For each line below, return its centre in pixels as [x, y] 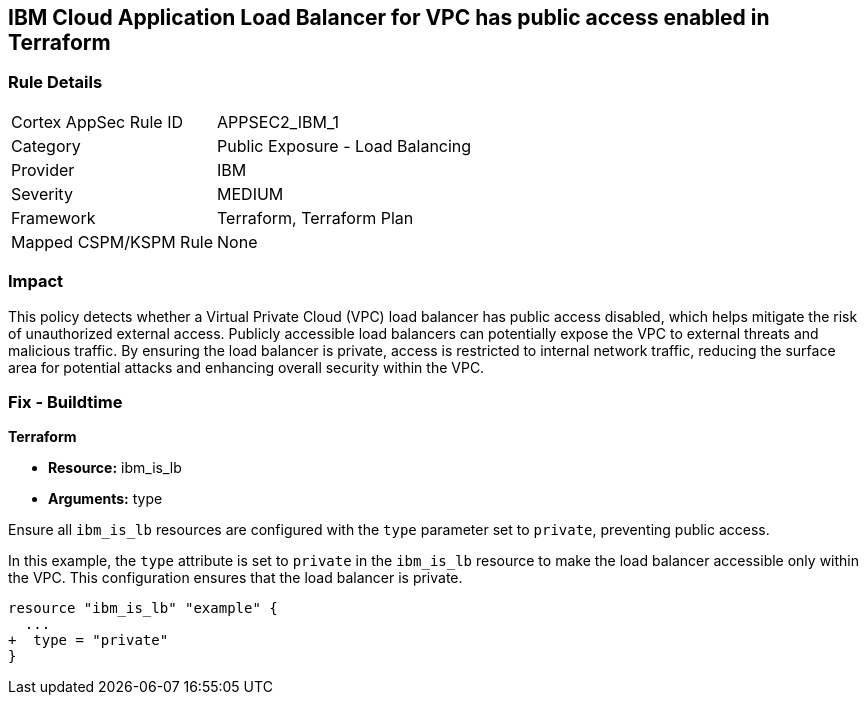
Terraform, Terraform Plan [315, 217]
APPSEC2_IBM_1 [278, 121]
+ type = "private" [88, 640]
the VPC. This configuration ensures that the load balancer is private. [235, 578]
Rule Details [55, 82]
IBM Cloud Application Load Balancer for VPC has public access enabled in [389, 17]
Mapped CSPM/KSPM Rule [112, 241]
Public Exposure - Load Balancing [344, 145]
